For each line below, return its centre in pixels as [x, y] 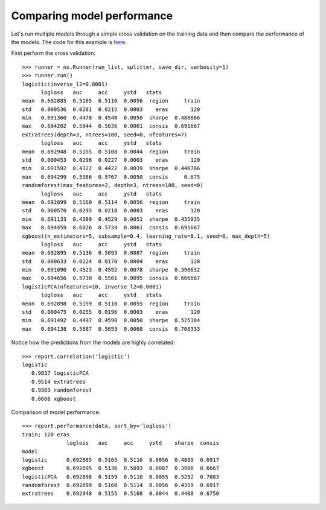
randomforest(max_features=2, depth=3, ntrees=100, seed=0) [113, 185]
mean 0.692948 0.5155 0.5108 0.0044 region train [111, 151]
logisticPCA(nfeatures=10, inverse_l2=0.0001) [92, 286]
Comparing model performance [92, 16]
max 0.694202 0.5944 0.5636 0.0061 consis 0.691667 [111, 126]
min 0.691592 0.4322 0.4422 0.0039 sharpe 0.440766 [111, 168]
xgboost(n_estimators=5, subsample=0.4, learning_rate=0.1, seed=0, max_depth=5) [146, 236]
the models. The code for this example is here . [69, 42]
